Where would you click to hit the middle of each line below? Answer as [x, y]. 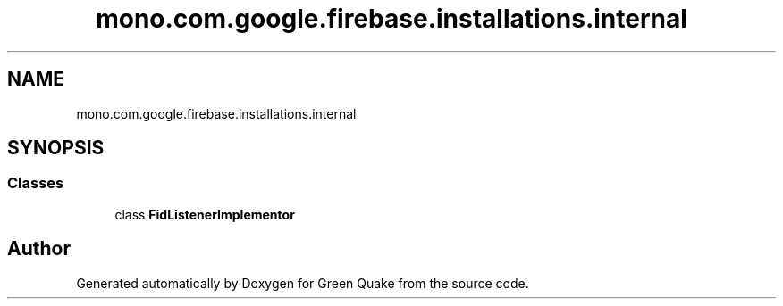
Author [39, 249]
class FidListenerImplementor [205, 214]
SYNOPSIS [56, 148]
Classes [36, 183]
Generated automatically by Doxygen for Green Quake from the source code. [303, 283]
